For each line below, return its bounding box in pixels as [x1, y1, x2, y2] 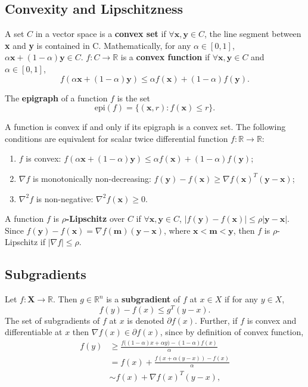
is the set [117, 91, 151, 104]
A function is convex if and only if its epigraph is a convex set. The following [5, 120, 286, 133]
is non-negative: [36, 192, 94, 205]
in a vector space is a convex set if [35, 27, 166, 40]
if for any [224, 293, 258, 305]
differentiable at [5, 326, 63, 338]
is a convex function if [120, 51, 210, 63]
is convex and [247, 314, 297, 326]
